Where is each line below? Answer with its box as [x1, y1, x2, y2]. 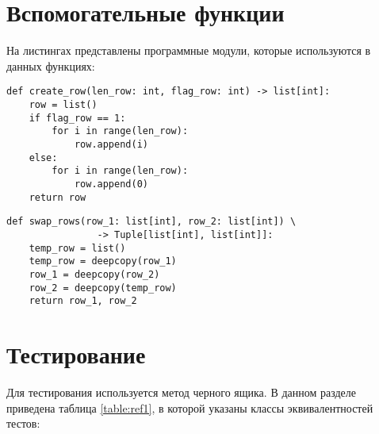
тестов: [6, 415, 40, 432]
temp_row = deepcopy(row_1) [29, 255, 177, 267]
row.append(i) [74, 138, 148, 150]
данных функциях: [6, 57, 95, 74]
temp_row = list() [29, 242, 126, 254]
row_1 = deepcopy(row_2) [29, 268, 160, 280]
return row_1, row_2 [29, 295, 137, 307]
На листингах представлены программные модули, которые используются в [6, 42, 371, 59]
